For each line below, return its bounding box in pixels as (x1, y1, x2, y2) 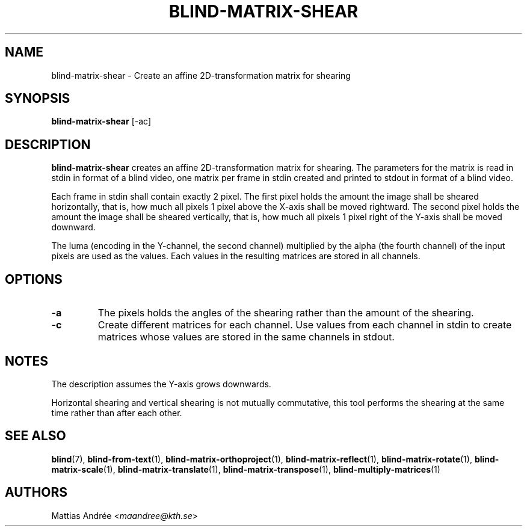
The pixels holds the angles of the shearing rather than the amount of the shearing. (97, 307, 474, 319)
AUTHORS (5, 485, 68, 500)
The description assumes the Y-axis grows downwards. (51, 378, 271, 389)
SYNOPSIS (5, 91, 70, 106)
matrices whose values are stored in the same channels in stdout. (97, 331, 395, 343)
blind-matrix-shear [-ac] (51, 116, 151, 127)
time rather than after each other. (51, 407, 182, 418)
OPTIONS (5, 271, 63, 287)
